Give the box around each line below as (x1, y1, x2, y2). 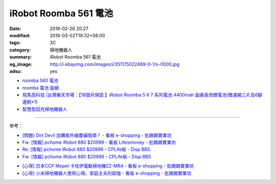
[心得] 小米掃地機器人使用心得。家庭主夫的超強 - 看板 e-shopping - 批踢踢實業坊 (22, 170, 192, 176)
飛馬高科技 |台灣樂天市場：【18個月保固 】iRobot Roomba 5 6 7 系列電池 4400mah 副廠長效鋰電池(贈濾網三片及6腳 (22, 92, 263, 98)
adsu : (9, 68, 22, 74)
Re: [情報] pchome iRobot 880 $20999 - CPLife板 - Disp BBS (22, 146, 150, 152)
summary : (9, 54, 32, 60)
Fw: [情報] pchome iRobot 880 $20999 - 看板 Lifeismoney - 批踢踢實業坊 (22, 139, 176, 145)
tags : (9, 40, 21, 46)
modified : (9, 32, 31, 38)
